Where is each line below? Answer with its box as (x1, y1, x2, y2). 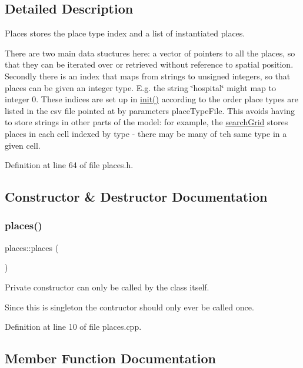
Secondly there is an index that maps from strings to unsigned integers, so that (5, 69, 291, 82)
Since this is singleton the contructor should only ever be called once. (5, 300, 254, 313)
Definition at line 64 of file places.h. (5, 159, 134, 171)
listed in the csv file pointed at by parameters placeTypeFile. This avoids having (5, 104, 295, 116)
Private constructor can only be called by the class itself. (5, 280, 209, 293)
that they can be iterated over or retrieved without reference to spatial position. (5, 58, 294, 71)
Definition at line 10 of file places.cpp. (5, 320, 142, 333)
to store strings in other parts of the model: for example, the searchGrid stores (5, 116, 288, 128)
